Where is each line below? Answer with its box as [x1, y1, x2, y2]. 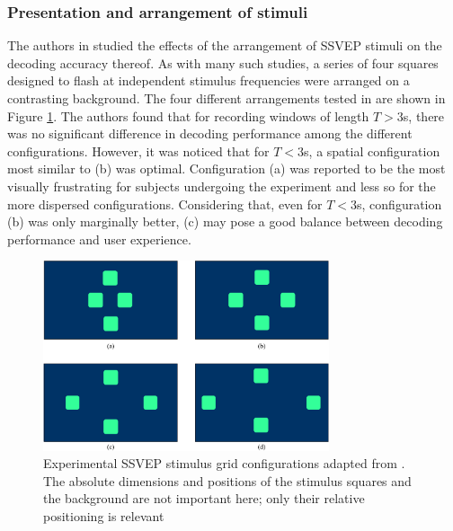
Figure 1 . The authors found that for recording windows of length [7, 106, 369, 125]
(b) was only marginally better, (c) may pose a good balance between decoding [7, 212, 443, 231]
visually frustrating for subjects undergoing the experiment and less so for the [7, 176, 436, 195]
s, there [403, 106, 445, 125]
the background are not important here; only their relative [43, 489, 365, 508]
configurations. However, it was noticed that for [7, 141, 270, 160]
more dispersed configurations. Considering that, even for [7, 194, 323, 213]
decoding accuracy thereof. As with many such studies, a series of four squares [7, 53, 439, 72]
